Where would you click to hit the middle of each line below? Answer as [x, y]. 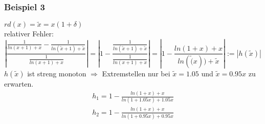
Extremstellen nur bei [136, 74]
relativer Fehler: [29, 34]
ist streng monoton [57, 74]
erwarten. [19, 84]
